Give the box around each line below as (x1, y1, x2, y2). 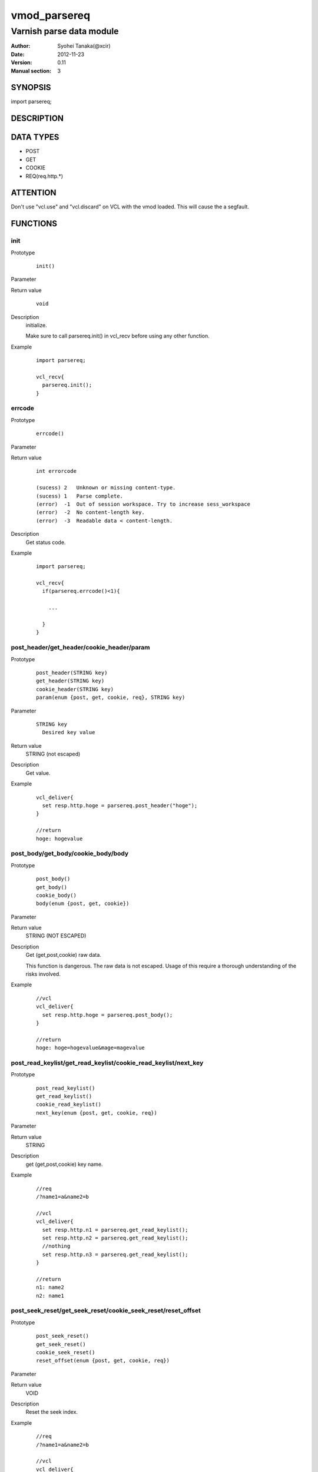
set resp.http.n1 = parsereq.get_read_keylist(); (42, 1226, 188, 1233)
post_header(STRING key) (36, 669, 108, 676)
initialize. (25, 321, 47, 329)
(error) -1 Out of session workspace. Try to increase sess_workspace (36, 500, 250, 508)
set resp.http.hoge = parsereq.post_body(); (42, 1012, 173, 1018)
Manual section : (11, 67, 52, 74)
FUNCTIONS (11, 218, 58, 229)
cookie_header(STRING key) (36, 686, 114, 692)
